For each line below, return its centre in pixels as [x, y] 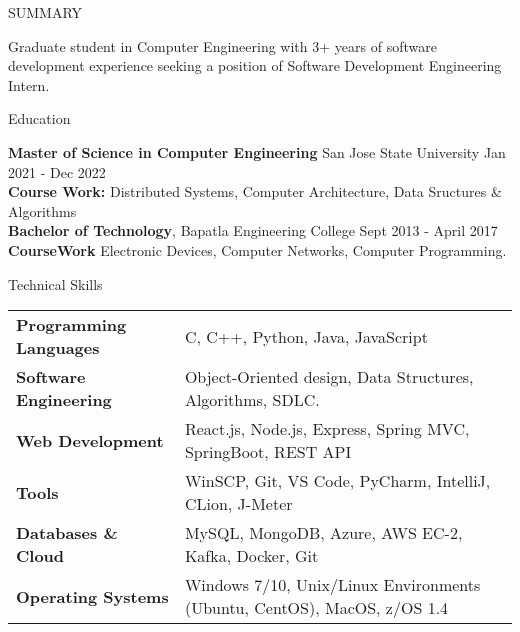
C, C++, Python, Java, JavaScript [306, 336]
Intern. [29, 84]
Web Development [90, 440]
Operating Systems [92, 596]
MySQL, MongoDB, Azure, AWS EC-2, [323, 533]
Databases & [67, 533]
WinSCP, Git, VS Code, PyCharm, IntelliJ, [337, 481]
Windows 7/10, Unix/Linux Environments [332, 585]
